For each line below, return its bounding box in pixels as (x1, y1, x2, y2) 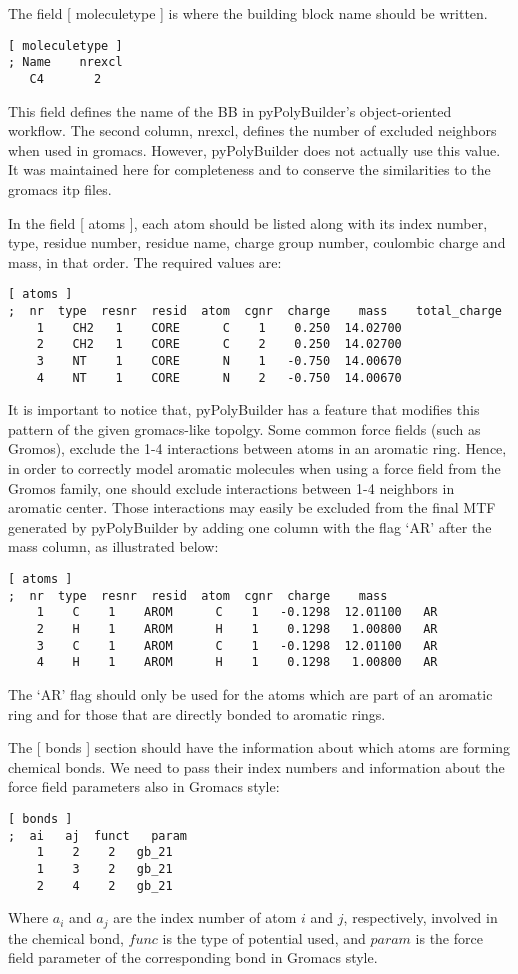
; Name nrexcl (8, 55, 123, 70)
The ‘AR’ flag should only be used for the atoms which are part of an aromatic (8, 683, 493, 704)
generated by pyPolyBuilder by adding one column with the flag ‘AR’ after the (8, 516, 492, 537)
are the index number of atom (113, 907, 297, 928)
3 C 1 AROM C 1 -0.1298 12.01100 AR (36, 638, 438, 653)
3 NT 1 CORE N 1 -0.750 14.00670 (36, 353, 402, 368)
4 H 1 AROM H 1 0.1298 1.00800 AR (36, 655, 438, 670)
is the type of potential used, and (162, 927, 366, 948)
